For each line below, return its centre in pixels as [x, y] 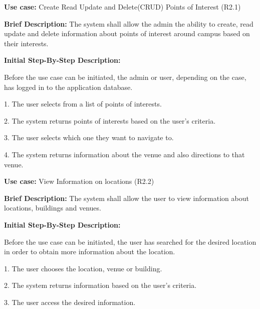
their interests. [26, 43]
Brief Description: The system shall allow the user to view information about [126, 198]
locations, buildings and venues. [53, 208]
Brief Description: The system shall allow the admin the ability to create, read [129, 23]
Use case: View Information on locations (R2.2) [79, 181]
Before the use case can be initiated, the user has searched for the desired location [130, 241]
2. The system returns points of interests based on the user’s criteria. [110, 120]
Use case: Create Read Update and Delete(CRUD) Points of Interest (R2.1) [122, 7]
